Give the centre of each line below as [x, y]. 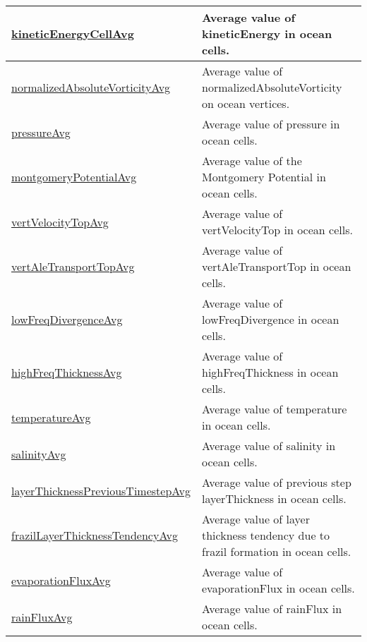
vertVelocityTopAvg [60, 222]
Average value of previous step [277, 482]
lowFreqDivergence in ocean [271, 319]
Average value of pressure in [271, 124]
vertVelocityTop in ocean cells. [277, 230]
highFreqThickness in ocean [270, 372]
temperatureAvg [51, 417]
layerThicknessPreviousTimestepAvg [101, 490]
